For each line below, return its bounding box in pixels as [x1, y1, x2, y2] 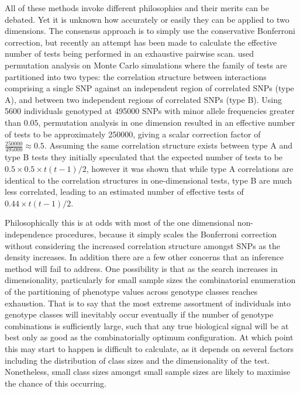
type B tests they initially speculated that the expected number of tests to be [5, 151, 283, 163]
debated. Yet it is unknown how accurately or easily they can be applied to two [5, 13, 289, 25]
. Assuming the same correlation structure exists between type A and [44, 139, 292, 151]
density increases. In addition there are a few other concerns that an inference [5, 251, 284, 263]
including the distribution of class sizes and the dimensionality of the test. [5, 354, 270, 366]
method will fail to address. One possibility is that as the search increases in [5, 262, 278, 274]
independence [5, 228, 53, 240]
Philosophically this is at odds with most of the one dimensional [5, 216, 235, 229]
